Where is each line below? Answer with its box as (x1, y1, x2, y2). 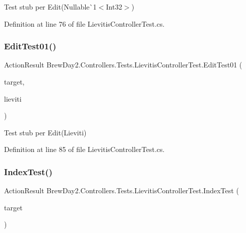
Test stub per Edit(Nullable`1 (4, 2, 97, 12)
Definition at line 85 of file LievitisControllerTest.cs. (4, 144, 165, 154)
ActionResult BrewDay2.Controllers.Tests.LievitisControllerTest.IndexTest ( (4, 185, 239, 196)
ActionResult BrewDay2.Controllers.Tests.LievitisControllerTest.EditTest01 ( (4, 59, 242, 70)
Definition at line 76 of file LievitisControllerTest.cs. (4, 18, 165, 29)
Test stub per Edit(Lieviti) (4, 127, 87, 137)
